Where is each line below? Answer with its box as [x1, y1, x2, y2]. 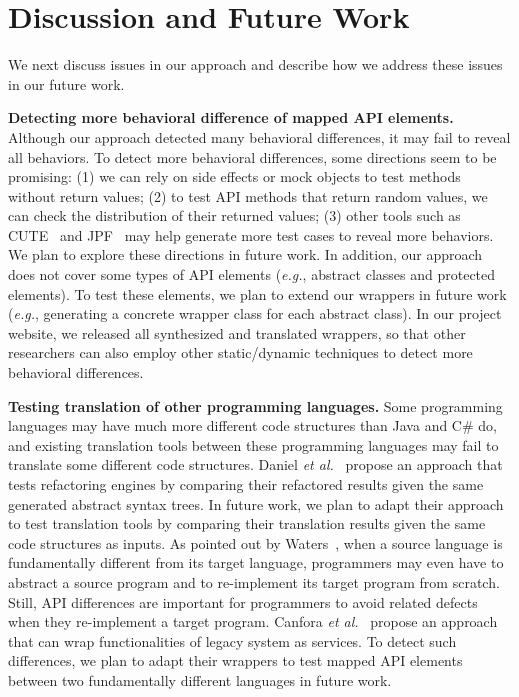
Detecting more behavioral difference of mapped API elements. [8, 107, 454, 128]
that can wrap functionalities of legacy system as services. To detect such [8, 630, 457, 651]
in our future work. [8, 73, 125, 94]
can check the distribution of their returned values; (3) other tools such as [8, 205, 461, 226]
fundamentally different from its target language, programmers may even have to [8, 552, 504, 573]
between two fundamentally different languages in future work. [8, 669, 392, 690]
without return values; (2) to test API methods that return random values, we [8, 185, 488, 206]
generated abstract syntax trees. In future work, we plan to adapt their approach [8, 493, 504, 514]
